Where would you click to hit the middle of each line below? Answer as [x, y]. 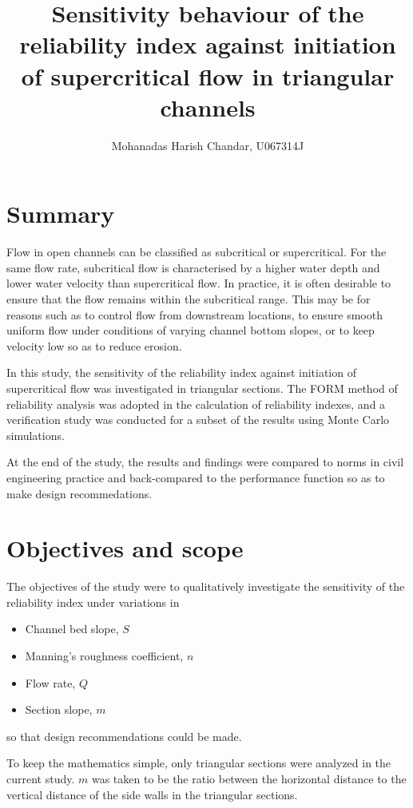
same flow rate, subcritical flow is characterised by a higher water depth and [193, 267]
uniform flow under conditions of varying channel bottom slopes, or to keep [191, 330]
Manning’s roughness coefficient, [104, 656]
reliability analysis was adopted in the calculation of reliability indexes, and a [196, 404]
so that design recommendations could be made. [124, 736]
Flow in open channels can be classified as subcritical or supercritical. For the [197, 252]
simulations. [36, 435]
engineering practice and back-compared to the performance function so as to [196, 477]
